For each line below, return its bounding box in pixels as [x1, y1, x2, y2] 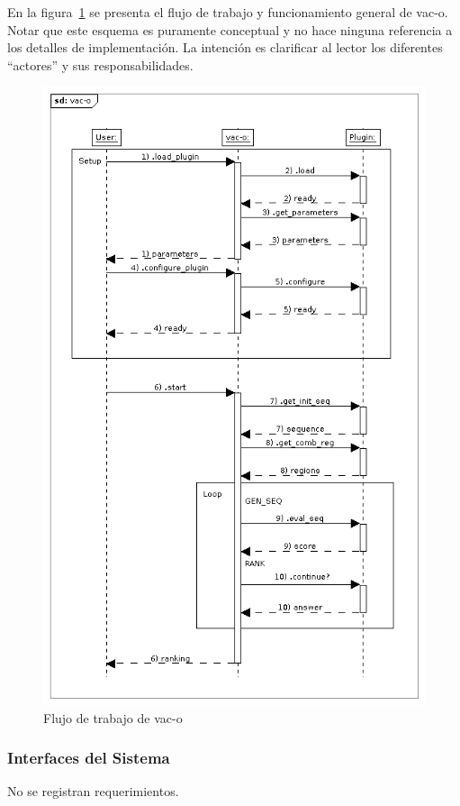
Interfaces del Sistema [7, 746, 170, 769]
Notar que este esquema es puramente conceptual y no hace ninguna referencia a [7, 20, 453, 39]
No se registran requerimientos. [7, 782, 179, 801]
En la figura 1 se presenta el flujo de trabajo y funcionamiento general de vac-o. [7, 3, 448, 21]
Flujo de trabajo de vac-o [43, 708, 183, 727]
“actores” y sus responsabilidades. [7, 55, 194, 74]
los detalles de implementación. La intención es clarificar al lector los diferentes [7, 38, 443, 57]
